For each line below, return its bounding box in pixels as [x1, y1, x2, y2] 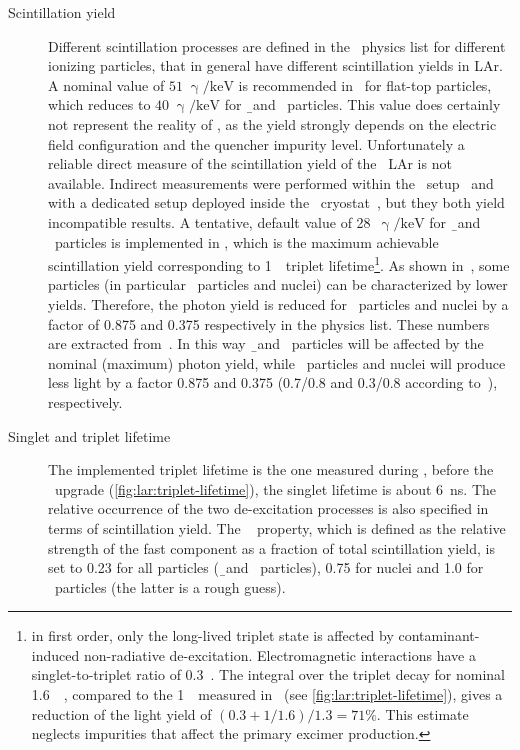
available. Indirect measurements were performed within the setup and [48, 172, 494, 193]
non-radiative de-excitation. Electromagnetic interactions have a [83, 644, 476, 665]
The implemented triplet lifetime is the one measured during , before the [48, 459, 494, 480]
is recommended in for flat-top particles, [238, 74, 492, 95]
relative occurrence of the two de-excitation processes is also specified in [48, 498, 489, 519]
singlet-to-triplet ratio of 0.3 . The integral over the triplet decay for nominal [31, 664, 506, 685]
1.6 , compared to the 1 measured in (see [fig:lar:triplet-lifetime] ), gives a [31, 684, 503, 705]
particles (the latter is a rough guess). [54, 576, 286, 597]
